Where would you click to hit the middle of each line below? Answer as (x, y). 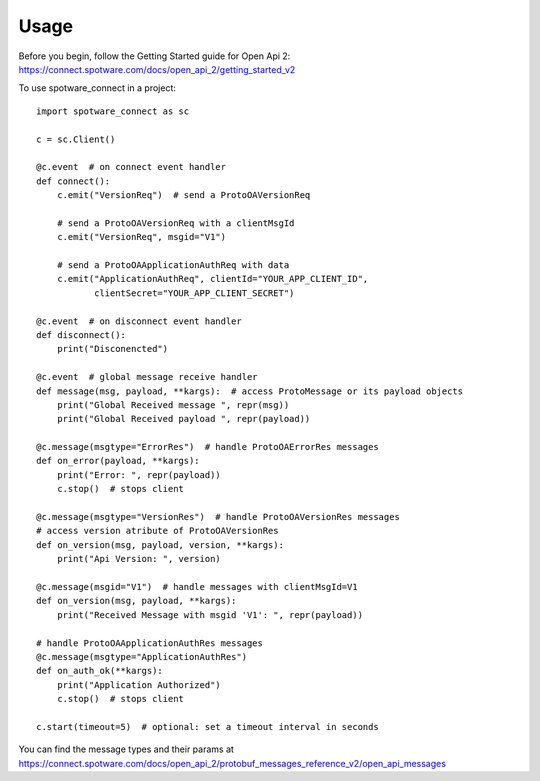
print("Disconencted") (112, 349)
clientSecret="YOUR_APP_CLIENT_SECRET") (194, 293)
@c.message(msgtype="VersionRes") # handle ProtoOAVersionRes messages (218, 517)
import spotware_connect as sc (113, 111)
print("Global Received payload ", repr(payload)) (183, 419)
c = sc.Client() (76, 139)
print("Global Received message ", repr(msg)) (173, 404)
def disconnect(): (81, 334)
